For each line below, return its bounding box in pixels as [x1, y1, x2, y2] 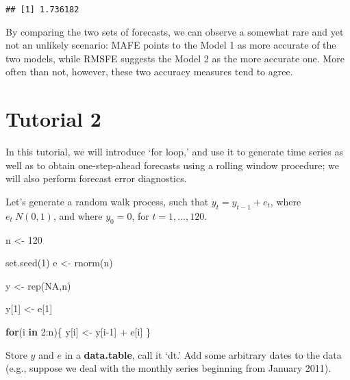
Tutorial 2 [5, 105, 101, 133]
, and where [53, 208, 103, 223]
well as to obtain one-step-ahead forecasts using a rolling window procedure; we [5, 157, 340, 172]
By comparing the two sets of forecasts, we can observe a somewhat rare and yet [5, 24, 344, 38]
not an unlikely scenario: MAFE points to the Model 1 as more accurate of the [5, 38, 336, 52]
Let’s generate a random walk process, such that [5, 194, 209, 208]
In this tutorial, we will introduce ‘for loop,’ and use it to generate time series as [5, 144, 343, 159]
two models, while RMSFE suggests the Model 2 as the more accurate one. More [5, 51, 345, 65]
